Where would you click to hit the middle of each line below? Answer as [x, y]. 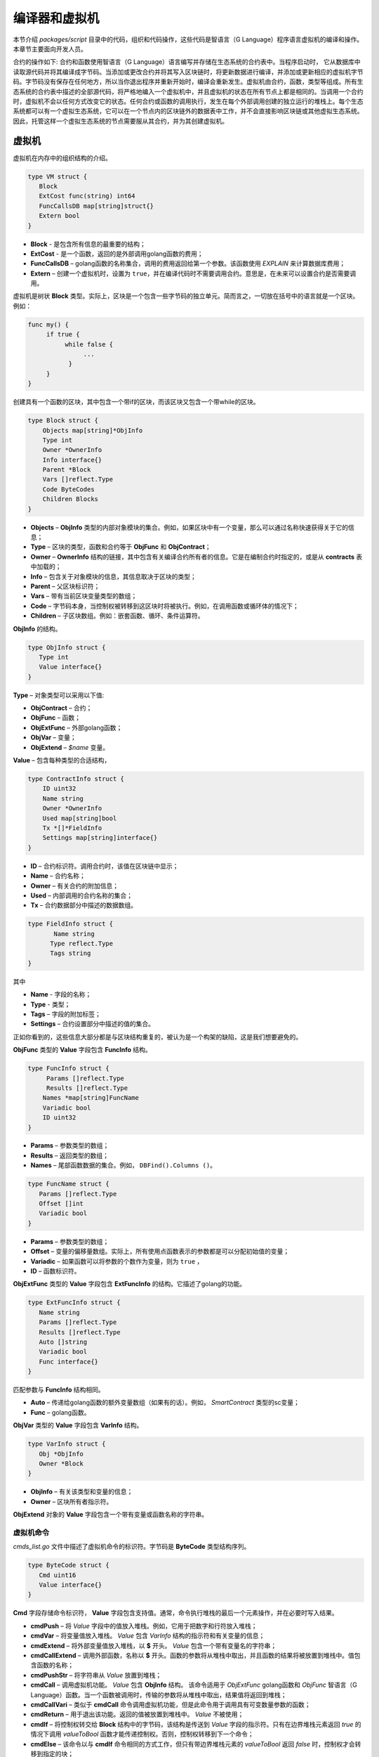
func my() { [48, 324]
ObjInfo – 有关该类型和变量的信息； [82, 1492]
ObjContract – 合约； [61, 708]
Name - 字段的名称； [61, 994]
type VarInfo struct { [67, 1444]
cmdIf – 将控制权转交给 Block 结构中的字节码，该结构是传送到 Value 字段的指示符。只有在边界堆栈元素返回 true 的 [196, 1724]
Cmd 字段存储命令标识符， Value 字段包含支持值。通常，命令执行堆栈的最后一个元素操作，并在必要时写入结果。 [175, 1613]
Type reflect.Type [82, 944]
